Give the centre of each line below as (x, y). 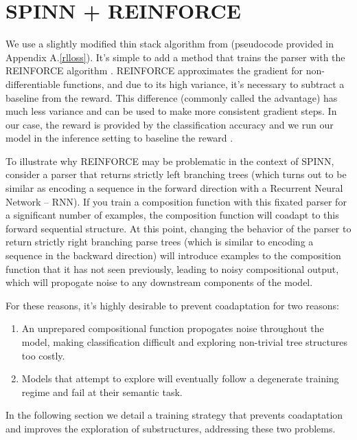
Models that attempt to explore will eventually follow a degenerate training (180, 378)
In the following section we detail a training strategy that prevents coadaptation (174, 415)
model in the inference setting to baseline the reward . (119, 138)
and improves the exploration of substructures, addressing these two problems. (171, 428)
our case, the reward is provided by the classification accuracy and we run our (170, 124)
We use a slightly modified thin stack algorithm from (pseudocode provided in (170, 44)
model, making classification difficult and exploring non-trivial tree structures (185, 342)
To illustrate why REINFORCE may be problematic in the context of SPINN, (170, 161)
